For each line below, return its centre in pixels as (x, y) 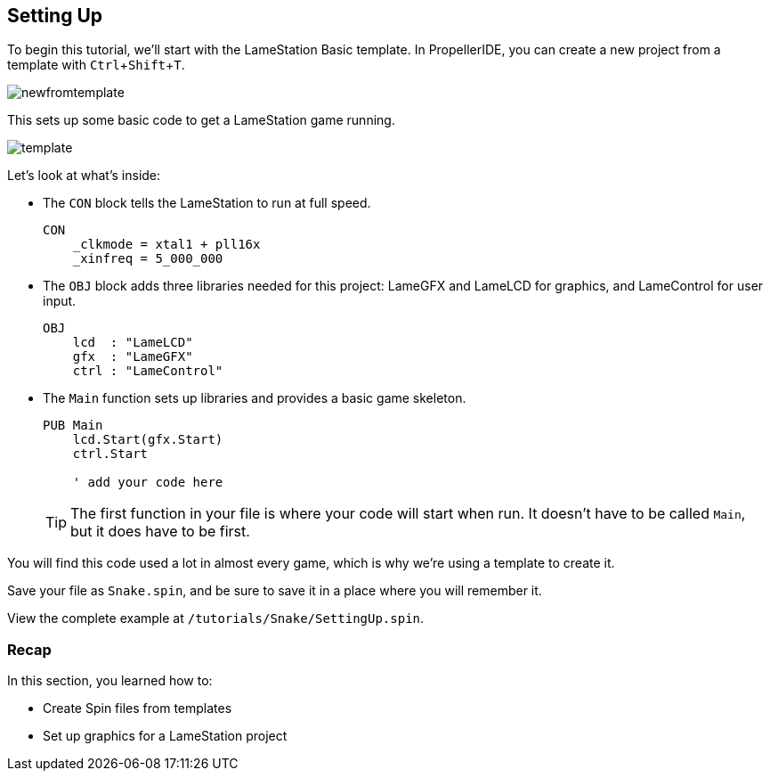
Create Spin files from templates (138, 708)
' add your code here (148, 483)
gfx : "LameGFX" (133, 357)
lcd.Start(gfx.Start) (148, 440)
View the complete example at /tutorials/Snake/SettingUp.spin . (216, 618)
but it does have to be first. (160, 532)
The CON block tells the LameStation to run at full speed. (207, 203)
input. (60, 301)
